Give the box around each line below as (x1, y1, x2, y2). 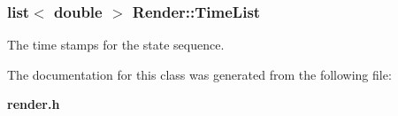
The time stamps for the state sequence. (7, 35, 225, 54)
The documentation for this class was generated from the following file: (7, 65, 392, 83)
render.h (7, 95, 60, 113)
